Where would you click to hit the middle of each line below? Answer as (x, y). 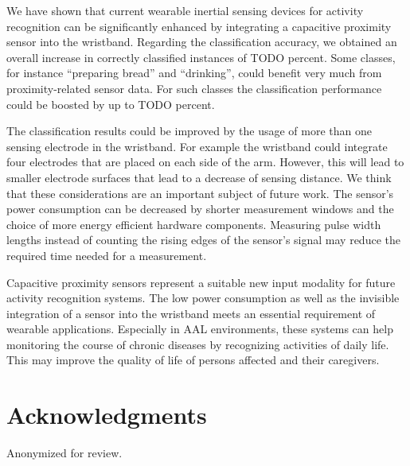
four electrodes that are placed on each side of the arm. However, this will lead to (205, 162)
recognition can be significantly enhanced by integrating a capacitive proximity (199, 26)
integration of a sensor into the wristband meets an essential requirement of (191, 313)
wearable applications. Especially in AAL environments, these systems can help (200, 329)
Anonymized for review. (64, 453)
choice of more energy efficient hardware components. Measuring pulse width (194, 224)
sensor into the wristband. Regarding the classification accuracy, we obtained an (202, 42)
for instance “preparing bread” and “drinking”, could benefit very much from (194, 73)
